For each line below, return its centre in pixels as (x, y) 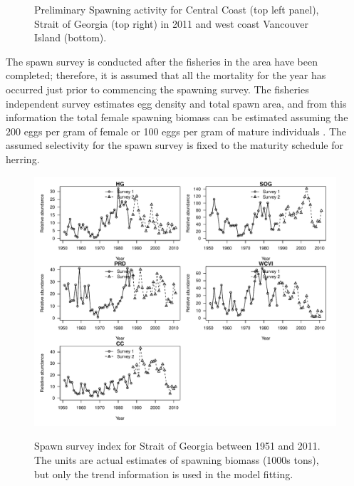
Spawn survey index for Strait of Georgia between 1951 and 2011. (177, 446)
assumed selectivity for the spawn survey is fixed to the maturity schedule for (175, 145)
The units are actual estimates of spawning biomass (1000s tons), (177, 460)
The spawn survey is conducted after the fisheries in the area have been (162, 61)
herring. (23, 159)
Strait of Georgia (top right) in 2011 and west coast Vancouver (172, 23)
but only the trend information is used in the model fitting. (164, 474)
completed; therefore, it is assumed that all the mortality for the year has (166, 75)
